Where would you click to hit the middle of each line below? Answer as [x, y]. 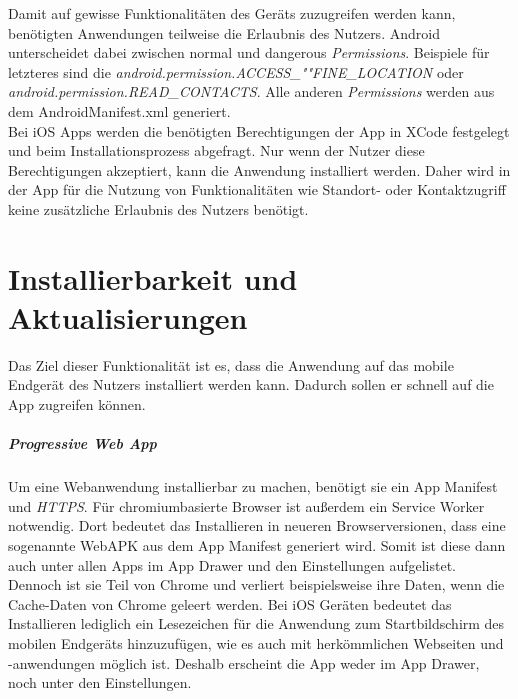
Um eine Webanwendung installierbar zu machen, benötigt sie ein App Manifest [253, 486]
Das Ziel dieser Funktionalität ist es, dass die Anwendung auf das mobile [231, 364]
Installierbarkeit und [153, 277]
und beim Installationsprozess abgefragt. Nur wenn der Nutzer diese [216, 150]
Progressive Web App [82, 443]
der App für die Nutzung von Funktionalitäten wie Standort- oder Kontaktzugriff [257, 189]
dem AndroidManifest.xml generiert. [119, 110]
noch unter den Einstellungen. [100, 682]
